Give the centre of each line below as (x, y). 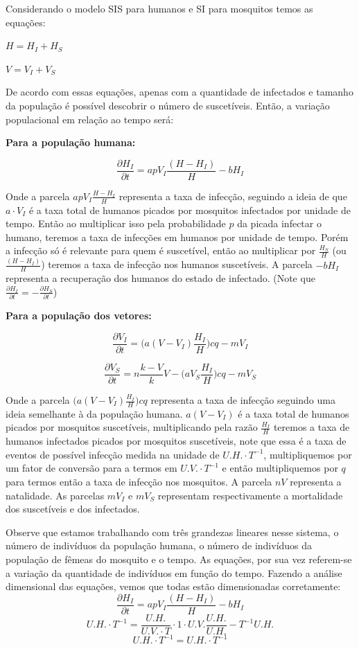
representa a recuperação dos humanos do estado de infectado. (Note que (160, 278)
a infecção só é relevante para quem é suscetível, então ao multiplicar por (161, 250)
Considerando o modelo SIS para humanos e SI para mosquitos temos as (159, 8)
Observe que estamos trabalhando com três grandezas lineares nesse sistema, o (172, 532)
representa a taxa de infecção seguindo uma (243, 400)
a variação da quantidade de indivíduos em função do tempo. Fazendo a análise (174, 572)
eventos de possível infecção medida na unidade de (113, 454)
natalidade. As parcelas (55, 495)
